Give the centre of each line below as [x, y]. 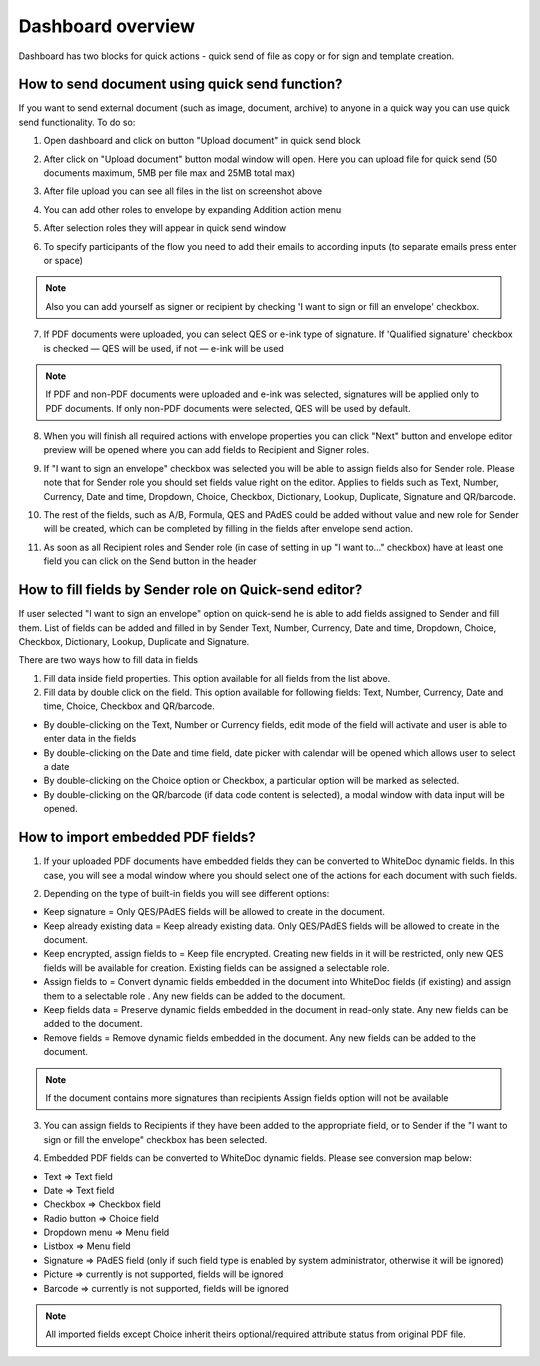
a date [56, 767]
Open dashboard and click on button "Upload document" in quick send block [202, 141]
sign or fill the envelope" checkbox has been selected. [155, 1139]
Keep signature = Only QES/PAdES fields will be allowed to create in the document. [214, 912]
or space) [63, 260]
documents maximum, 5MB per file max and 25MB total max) [169, 173]
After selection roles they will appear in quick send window [165, 228]
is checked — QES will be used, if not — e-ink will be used [163, 348]
